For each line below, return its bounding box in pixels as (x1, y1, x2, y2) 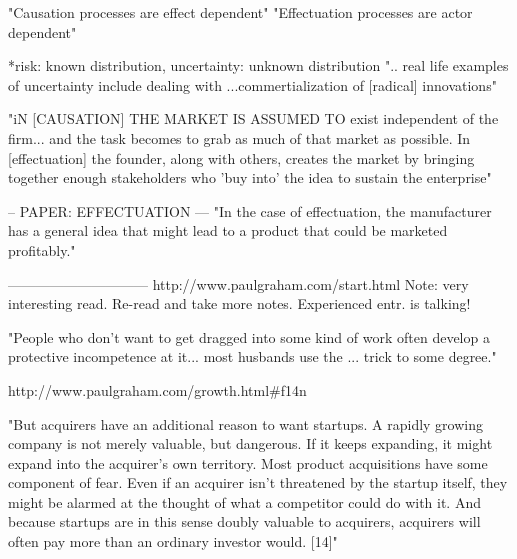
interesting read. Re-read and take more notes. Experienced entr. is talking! (8, 293, 471, 314)
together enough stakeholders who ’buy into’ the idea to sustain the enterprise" (8, 167, 492, 188)
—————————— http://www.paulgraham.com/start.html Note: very (8, 273, 469, 294)
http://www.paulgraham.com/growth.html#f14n (8, 379, 307, 400)
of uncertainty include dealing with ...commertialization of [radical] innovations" (8, 74, 497, 95)
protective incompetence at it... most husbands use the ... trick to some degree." (8, 346, 497, 367)
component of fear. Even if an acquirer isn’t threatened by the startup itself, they (8, 472, 508, 493)
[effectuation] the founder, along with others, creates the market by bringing (8, 147, 475, 168)
